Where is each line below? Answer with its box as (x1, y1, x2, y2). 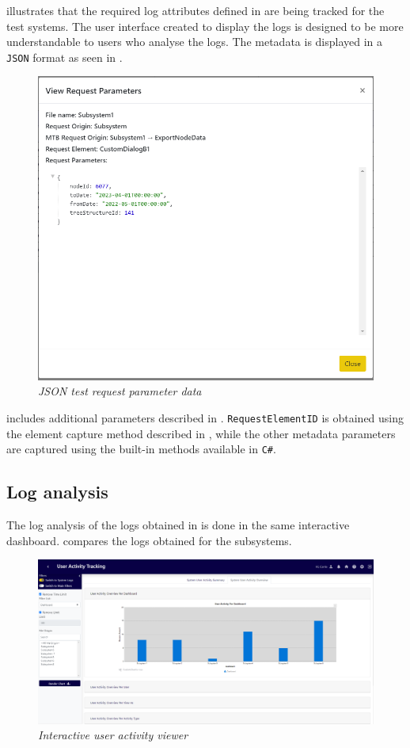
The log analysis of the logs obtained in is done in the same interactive (6, 517, 350, 533)
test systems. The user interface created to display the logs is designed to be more (6, 17, 404, 34)
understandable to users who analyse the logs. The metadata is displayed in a (6, 33, 383, 50)
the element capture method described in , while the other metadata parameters (6, 425, 396, 441)
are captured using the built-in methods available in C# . (6, 441, 276, 457)
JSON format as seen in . (6, 48, 123, 65)
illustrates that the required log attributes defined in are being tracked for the (6, 2, 385, 18)
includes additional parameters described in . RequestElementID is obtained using (6, 409, 404, 426)
